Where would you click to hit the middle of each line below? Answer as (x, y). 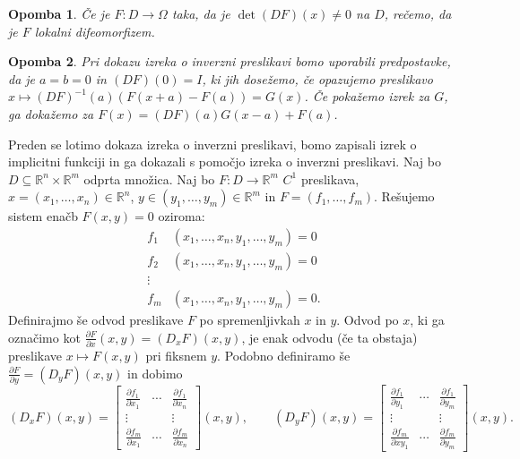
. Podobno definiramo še (284, 355)
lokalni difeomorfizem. (95, 31)
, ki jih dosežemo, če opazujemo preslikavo (317, 78)
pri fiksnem (176, 355)
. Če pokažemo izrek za (367, 96)
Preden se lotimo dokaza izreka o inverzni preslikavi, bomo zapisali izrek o (212, 144)
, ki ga (427, 320)
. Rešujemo (404, 196)
